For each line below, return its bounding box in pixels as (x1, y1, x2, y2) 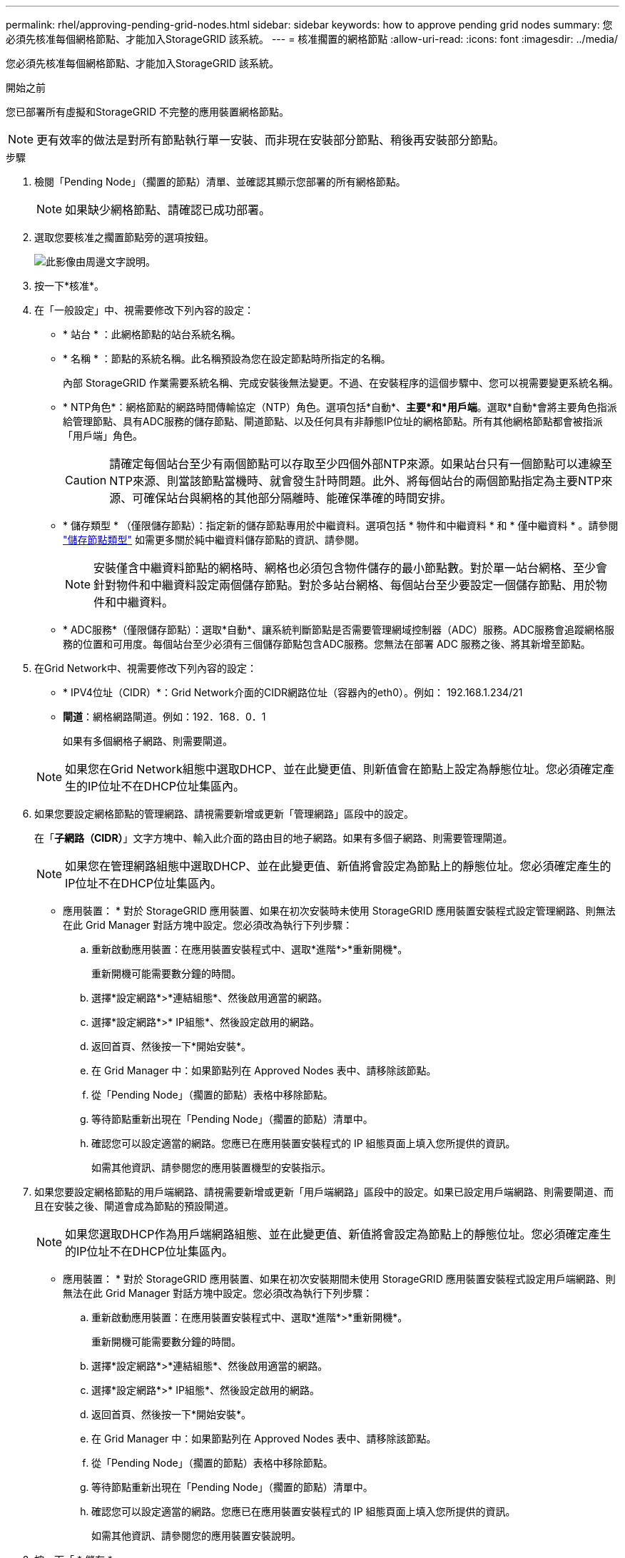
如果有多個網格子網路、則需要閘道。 (63, 735, 233, 747)
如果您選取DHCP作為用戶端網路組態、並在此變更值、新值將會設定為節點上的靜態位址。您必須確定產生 (65, 1227, 611, 1241)
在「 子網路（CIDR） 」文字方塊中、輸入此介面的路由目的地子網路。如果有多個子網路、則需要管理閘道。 (34, 832, 513, 844)
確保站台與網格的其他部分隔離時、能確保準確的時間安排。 (143, 491, 452, 505)
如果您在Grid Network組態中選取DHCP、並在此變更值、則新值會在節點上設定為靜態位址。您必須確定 (65, 762, 604, 776)
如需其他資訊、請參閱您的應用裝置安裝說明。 (91, 1529, 301, 1542)
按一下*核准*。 (34, 280, 105, 292)
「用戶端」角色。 (63, 429, 143, 442)
